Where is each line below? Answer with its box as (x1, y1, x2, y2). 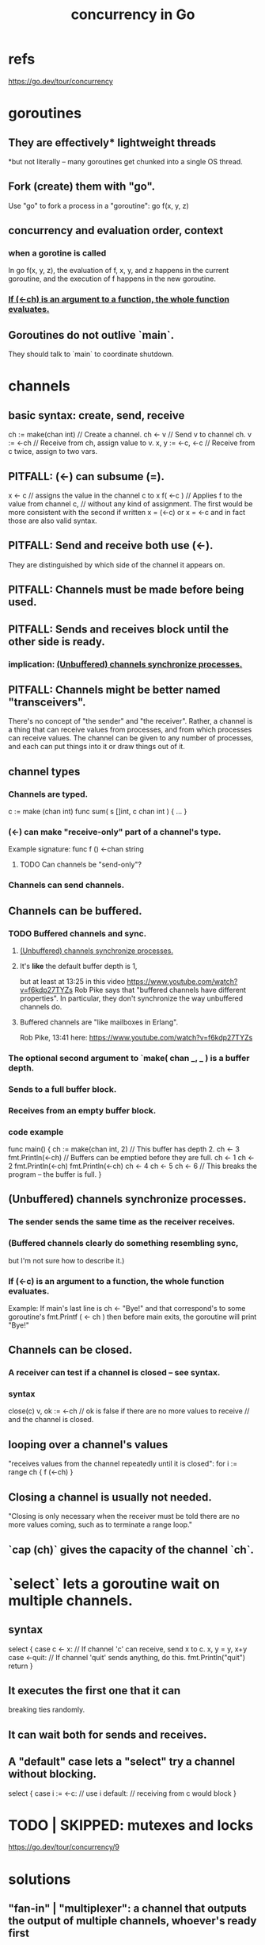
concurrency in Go (70, 6, 195, 24)
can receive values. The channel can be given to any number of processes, (8, 733, 254, 743)
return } (8, 1661, 33, 1670)
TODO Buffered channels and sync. (8, 928, 147, 939)
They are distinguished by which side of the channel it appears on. (8, 559, 225, 569)
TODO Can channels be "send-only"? (19, 859, 142, 870)
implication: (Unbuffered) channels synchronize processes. (8, 659, 243, 670)
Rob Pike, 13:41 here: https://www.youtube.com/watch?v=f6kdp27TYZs (19, 1032, 253, 1042)
